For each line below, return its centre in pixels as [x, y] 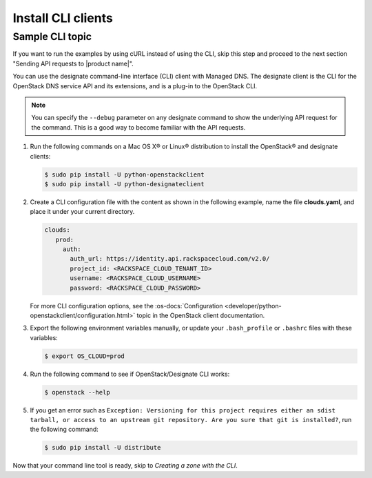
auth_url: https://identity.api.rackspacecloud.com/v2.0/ [170, 259]
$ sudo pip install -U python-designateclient [124, 184]
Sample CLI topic [52, 37]
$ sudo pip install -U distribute [103, 448]
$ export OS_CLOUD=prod [85, 356]
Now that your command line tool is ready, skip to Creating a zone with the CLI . [125, 466]
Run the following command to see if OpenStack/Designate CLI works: [130, 374]
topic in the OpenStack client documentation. [201, 315]
